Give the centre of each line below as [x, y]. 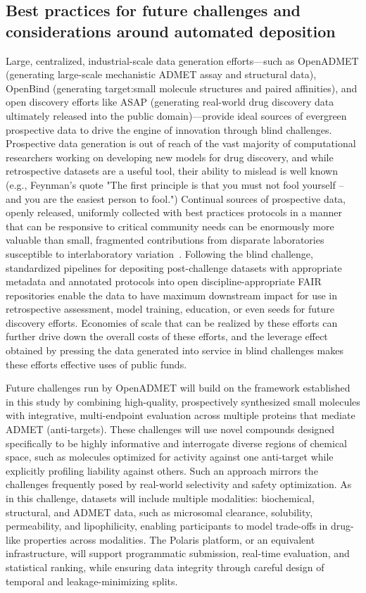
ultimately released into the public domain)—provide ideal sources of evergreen [176, 115]
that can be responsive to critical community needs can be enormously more [170, 226]
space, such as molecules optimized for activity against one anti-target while [170, 457]
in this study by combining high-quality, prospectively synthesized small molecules [183, 401]
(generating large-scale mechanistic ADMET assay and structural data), [161, 74]
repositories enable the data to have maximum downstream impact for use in [171, 295]
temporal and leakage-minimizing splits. [92, 581]
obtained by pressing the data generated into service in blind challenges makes [175, 350]
